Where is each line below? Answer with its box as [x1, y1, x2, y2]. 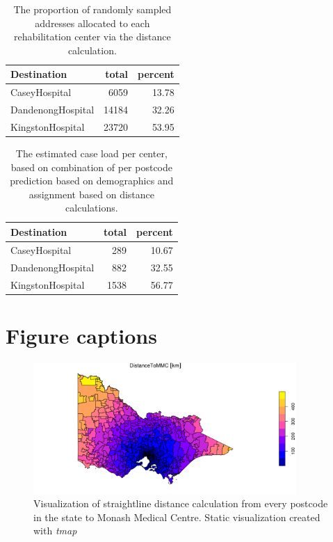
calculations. [65, 200, 118, 215]
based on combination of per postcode [10, 159, 172, 174]
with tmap [33, 523, 77, 538]
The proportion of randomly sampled [13, 2, 172, 16]
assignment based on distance [29, 186, 154, 201]
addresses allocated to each [35, 15, 150, 30]
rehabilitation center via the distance [14, 29, 171, 44]
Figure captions [6, 321, 157, 349]
